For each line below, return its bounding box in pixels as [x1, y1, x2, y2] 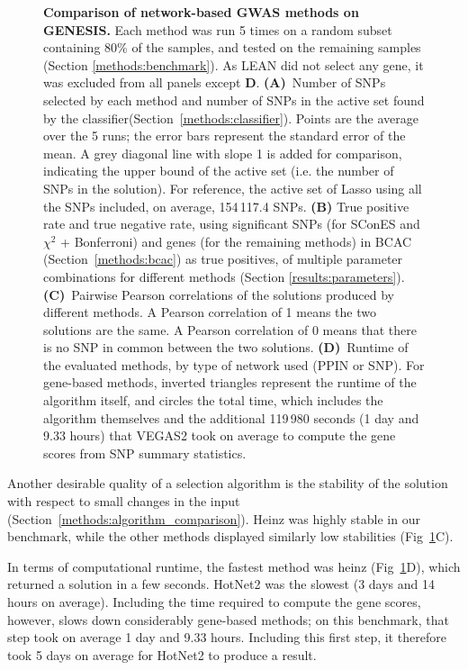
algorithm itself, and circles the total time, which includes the [43, 391, 383, 410]
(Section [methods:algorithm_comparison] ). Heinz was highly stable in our [7, 509, 420, 528]
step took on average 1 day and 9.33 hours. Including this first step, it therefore [7, 628, 446, 647]
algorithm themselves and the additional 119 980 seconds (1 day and [43, 408, 419, 427]
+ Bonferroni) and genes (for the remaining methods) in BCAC [60, 231, 412, 250]
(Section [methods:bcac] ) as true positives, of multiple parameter [43, 249, 403, 268]
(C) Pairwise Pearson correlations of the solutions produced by [43, 285, 394, 303]
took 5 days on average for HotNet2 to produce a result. [7, 645, 317, 664]
